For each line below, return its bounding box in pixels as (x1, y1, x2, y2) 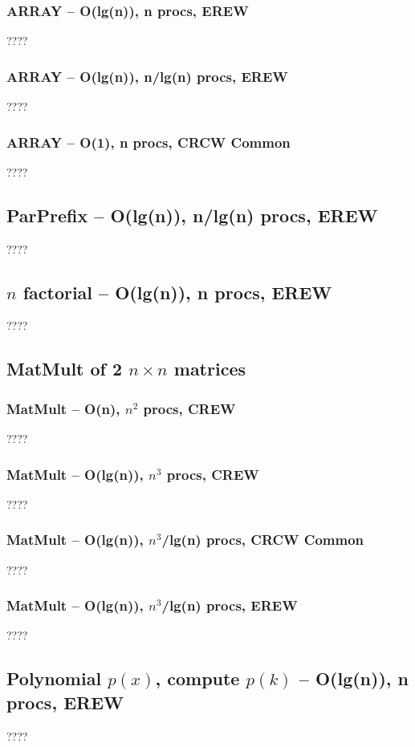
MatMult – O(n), (6, 398, 120, 418)
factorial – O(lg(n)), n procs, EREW (22, 279, 332, 304)
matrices (173, 356, 246, 381)
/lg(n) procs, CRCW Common (161, 530, 364, 550)
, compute (155, 666, 240, 691)
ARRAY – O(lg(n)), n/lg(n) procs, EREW (6, 66, 288, 86)
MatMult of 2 (6, 356, 123, 381)
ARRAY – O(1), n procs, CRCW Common (6, 132, 291, 152)
